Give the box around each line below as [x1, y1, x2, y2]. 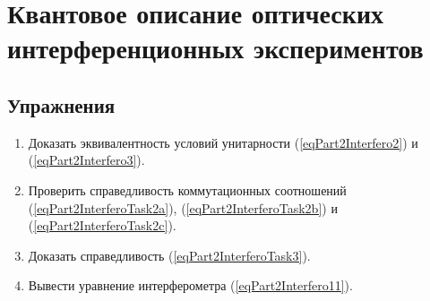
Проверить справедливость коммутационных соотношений [28, 180, 347, 199]
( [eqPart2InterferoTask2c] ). [28, 216, 176, 235]
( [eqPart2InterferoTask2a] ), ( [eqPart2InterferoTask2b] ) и [28, 198, 338, 217]
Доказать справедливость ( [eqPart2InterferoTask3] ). [28, 245, 311, 264]
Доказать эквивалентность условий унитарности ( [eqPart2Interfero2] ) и [28, 133, 418, 151]
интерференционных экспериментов [7, 30, 424, 66]
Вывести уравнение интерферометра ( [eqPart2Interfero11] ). [28, 276, 353, 295]
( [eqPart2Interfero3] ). [28, 150, 145, 169]
